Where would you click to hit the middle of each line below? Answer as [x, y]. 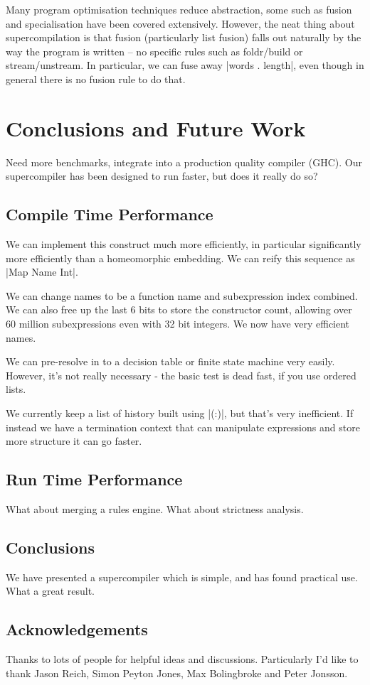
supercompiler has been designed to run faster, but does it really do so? [162, 176]
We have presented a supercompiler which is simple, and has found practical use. [182, 577]
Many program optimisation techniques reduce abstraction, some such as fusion [179, 9]
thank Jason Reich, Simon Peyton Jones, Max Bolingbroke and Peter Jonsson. [177, 673]
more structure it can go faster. [74, 441]
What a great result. [50, 591]
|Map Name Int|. [42, 272]
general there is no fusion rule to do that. [96, 79]
